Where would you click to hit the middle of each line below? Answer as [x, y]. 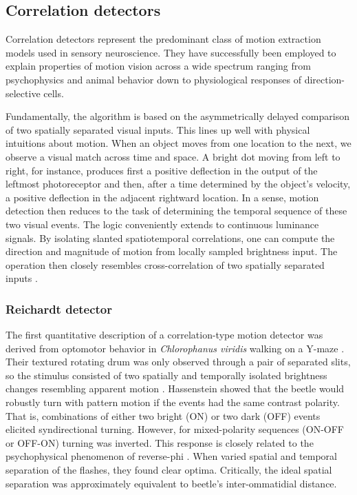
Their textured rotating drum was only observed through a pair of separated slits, [178, 362]
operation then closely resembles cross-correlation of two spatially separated [165, 264]
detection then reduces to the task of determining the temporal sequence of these [176, 211]
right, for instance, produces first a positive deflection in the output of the [162, 170]
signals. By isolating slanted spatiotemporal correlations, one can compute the [170, 238]
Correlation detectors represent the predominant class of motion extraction [163, 39]
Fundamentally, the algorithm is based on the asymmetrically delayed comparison [177, 116]
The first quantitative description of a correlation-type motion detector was [164, 335]
